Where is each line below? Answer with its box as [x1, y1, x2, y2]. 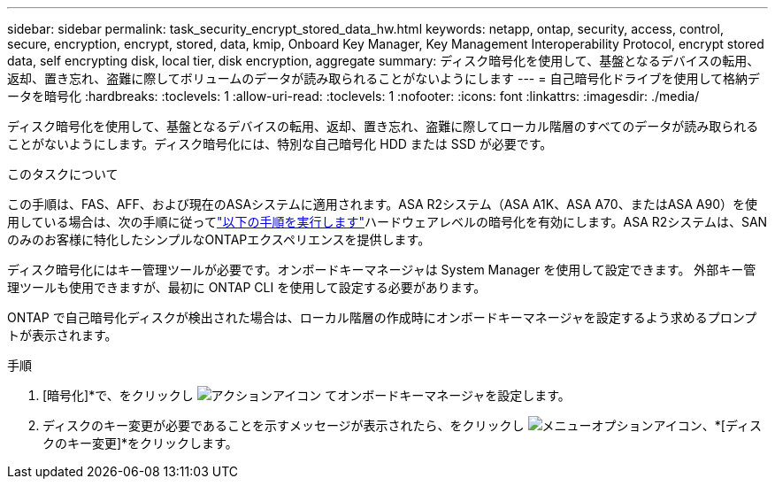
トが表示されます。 [7, 328, 118, 343]
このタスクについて [7, 166, 119, 181]
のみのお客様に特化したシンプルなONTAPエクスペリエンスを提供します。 [7, 232, 431, 247]
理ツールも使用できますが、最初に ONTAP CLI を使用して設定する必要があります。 [7, 280, 487, 295]
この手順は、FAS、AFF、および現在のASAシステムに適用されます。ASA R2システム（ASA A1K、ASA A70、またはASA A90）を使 [7, 197, 758, 212]
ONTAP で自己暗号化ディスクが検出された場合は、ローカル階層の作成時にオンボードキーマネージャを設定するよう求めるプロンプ [7, 310, 757, 325]
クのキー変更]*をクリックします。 [42, 436, 238, 451]
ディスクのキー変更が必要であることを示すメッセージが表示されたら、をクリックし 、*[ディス [42, 418, 762, 433]
